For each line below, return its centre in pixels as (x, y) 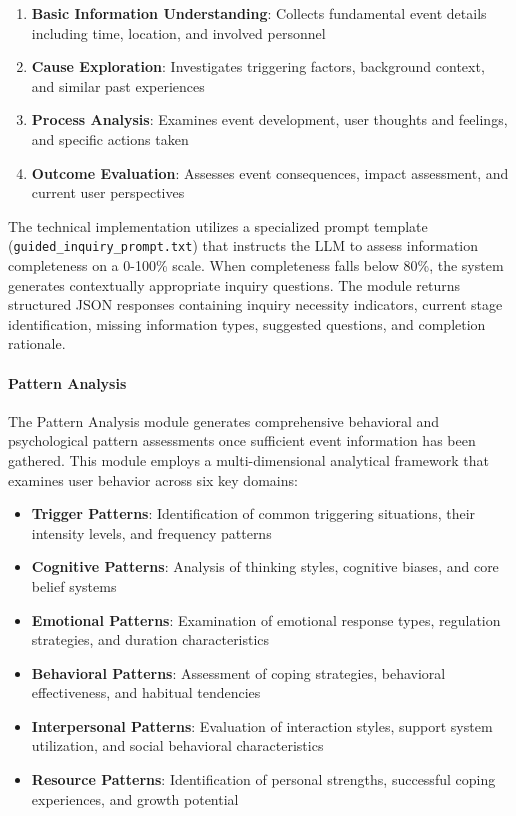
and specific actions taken (110, 138)
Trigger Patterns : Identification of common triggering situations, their (253, 513)
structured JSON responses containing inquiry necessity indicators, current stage (255, 304)
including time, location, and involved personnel (178, 32)
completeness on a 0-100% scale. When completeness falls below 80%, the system (256, 265)
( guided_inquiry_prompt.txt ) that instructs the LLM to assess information (243, 245)
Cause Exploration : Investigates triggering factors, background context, (258, 66)
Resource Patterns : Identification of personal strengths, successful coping (263, 779)
